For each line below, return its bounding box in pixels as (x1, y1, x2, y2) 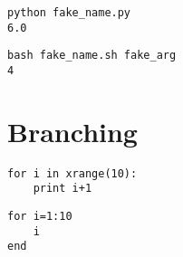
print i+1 (33, 182, 92, 195)
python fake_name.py (7, 6, 131, 19)
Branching (7, 112, 138, 149)
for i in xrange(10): (7, 167, 138, 180)
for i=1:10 (7, 210, 72, 224)
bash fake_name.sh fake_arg (7, 49, 177, 62)
